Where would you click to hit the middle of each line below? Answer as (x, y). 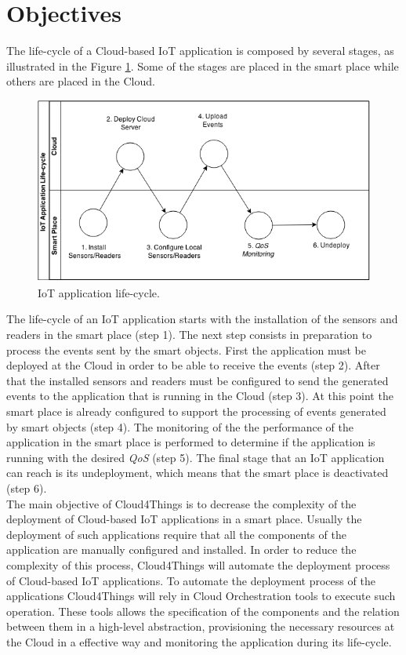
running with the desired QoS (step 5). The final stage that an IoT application (196, 457)
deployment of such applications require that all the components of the (176, 534)
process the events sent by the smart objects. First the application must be (186, 349)
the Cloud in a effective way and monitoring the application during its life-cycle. (199, 641)
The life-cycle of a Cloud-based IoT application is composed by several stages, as (200, 51)
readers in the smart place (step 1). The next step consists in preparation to (189, 335)
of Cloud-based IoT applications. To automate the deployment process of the (191, 580)
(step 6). (27, 488)
